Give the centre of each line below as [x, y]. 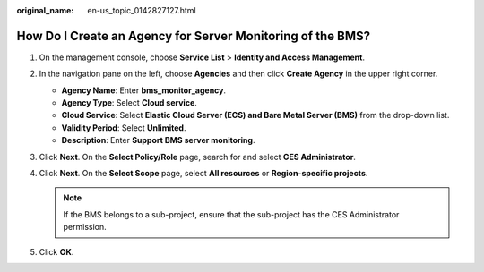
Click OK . [56, 251]
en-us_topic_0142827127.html [142, 10]
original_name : [45, 10]
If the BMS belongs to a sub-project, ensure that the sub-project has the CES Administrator [231, 214]
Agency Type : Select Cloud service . [129, 103]
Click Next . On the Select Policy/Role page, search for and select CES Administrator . [197, 157]
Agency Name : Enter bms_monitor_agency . [144, 90]
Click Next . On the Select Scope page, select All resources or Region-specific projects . [203, 174]
